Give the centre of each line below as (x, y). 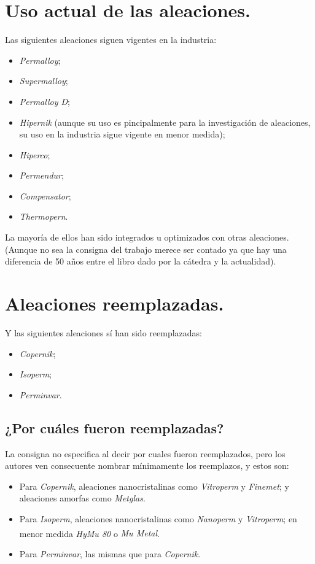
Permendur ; (41, 175)
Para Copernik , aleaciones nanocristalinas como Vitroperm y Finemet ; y (154, 486)
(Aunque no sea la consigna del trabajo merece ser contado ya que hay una (146, 249)
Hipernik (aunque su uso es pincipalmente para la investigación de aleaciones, (165, 122)
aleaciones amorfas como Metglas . (82, 498)
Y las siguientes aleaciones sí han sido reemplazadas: (103, 332)
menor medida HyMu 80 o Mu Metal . (89, 533)
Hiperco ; (35, 154)
